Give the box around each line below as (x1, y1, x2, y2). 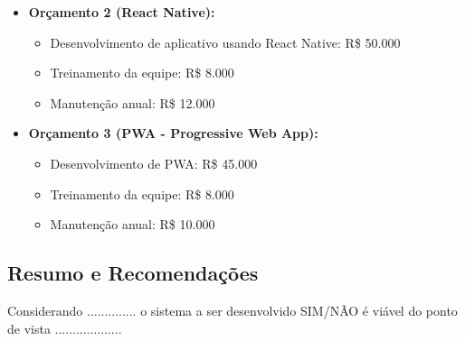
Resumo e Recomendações (7, 259, 259, 287)
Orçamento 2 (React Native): (28, 3, 215, 21)
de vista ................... (7, 318, 122, 337)
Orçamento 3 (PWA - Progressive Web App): (28, 124, 318, 143)
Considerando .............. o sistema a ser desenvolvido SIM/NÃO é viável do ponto (7, 300, 458, 319)
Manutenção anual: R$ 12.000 (50, 93, 215, 112)
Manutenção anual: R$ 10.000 (50, 215, 215, 234)
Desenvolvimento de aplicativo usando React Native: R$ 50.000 (50, 32, 401, 51)
